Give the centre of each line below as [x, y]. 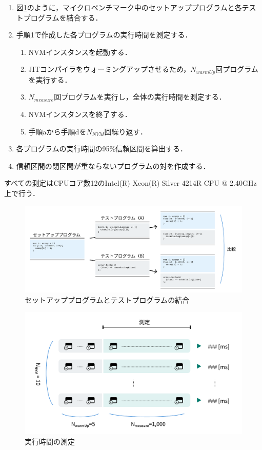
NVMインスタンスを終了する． [80, 114]
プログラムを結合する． [63, 17]
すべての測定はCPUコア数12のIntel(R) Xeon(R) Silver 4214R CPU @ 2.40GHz [130, 183]
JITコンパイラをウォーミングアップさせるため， [109, 69]
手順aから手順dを [57, 131]
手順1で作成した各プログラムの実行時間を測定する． [104, 35]
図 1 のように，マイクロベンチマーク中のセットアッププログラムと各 [129, 7]
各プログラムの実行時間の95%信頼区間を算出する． [102, 149]
